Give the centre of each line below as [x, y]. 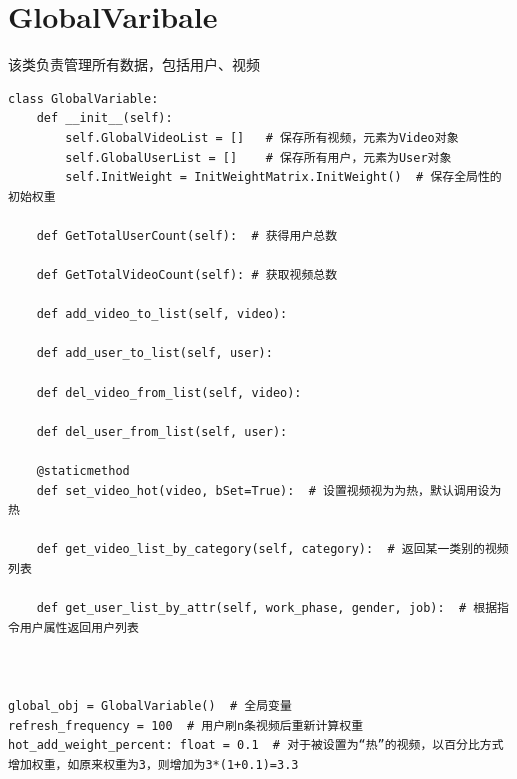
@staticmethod [83, 471]
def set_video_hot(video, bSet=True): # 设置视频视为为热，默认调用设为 [269, 490]
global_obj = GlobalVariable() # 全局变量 [150, 706]
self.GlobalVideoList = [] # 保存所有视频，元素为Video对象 [262, 137]
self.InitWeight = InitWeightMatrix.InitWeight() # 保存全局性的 [283, 177]
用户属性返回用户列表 [79, 627]
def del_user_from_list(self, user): [162, 431]
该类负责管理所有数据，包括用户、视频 [134, 64]
